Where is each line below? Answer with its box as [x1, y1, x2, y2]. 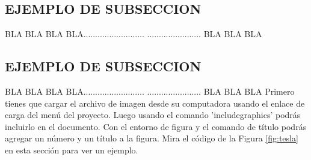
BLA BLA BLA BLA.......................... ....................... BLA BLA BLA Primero [5, 85, 295, 97]
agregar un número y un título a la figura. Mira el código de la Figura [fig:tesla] [5, 132, 298, 144]
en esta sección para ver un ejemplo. [5, 143, 138, 156]
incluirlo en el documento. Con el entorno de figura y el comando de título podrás [5, 120, 307, 132]
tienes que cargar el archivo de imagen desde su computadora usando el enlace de [5, 96, 305, 109]
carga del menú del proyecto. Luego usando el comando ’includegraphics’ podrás [5, 108, 301, 121]
